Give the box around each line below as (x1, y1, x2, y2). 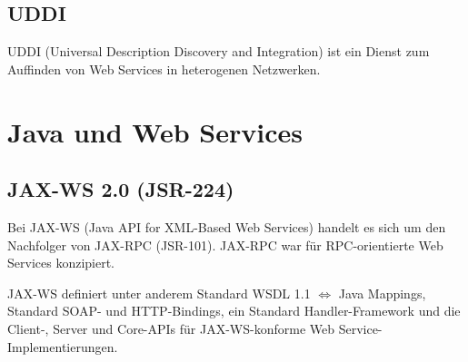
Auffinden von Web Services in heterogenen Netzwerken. (7, 59, 321, 78)
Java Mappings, (338, 283, 426, 302)
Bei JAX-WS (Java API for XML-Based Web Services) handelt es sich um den (7, 217, 446, 236)
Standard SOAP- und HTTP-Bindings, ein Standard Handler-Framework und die (7, 301, 461, 320)
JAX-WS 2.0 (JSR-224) (7, 175, 234, 203)
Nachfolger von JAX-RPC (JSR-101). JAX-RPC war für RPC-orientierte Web (7, 235, 443, 254)
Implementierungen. (7, 337, 118, 356)
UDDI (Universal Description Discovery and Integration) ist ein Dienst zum (7, 42, 430, 61)
